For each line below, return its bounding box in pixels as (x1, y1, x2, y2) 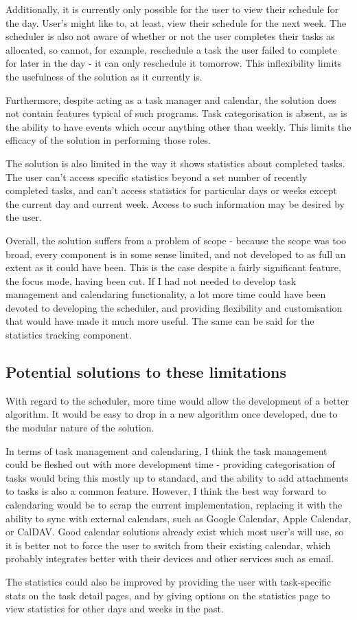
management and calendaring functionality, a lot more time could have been (5, 287, 326, 301)
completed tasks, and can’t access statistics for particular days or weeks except (5, 183, 337, 197)
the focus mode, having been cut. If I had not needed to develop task (5, 273, 297, 288)
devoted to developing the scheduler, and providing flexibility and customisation (5, 300, 343, 314)
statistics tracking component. (5, 328, 132, 342)
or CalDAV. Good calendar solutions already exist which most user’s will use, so (5, 524, 344, 539)
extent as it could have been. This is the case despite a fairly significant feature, (5, 260, 341, 275)
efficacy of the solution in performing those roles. (5, 133, 211, 147)
